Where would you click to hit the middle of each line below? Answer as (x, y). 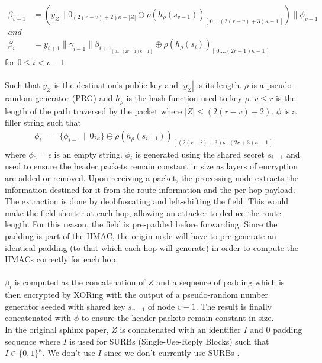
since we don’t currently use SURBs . (172, 353)
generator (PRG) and (74, 98)
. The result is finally (234, 306)
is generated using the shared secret (200, 154)
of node (162, 306)
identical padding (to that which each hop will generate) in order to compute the (152, 247)
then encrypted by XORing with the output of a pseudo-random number (136, 295)
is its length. (219, 85)
